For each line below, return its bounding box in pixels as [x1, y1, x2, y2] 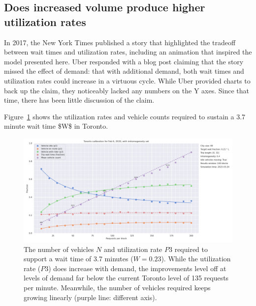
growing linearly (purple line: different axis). [24, 292, 157, 302]
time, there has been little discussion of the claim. [4, 95, 155, 105]
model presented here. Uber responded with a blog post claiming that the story [4, 56, 244, 66]
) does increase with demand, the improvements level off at [48, 263, 226, 273]
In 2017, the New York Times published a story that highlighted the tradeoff [4, 37, 236, 47]
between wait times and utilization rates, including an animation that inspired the [4, 47, 252, 57]
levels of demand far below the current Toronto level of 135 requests [24, 273, 229, 283]
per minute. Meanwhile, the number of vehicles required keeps [24, 282, 211, 292]
